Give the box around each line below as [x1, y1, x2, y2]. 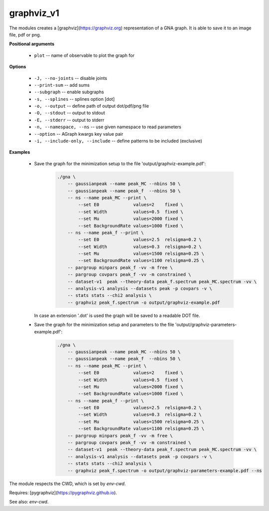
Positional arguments [9, 41, 55, 47]
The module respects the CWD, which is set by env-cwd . [9, 481, 126, 487]
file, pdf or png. [9, 31, 41, 37]
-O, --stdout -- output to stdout [34, 110, 105, 116]
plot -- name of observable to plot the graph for [34, 52, 134, 58]
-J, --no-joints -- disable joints [34, 75, 107, 81]
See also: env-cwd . [9, 499, 49, 505]
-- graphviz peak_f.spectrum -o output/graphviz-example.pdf [67, 299, 220, 305]
